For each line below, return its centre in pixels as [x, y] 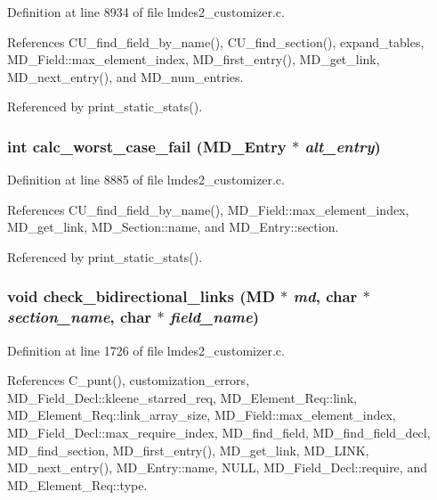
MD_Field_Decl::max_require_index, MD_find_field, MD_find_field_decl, [219, 433]
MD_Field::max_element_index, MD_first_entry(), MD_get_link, [194, 59]
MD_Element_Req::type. [77, 484]
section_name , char [80, 317]
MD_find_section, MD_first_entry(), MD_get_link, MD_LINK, [188, 450]
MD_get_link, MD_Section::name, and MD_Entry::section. [173, 227]
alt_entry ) [343, 146]
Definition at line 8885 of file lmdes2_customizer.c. [146, 180]
